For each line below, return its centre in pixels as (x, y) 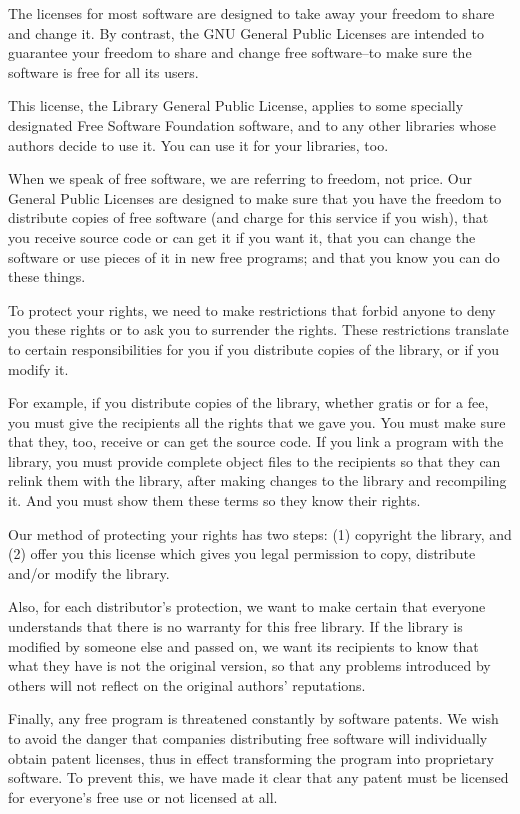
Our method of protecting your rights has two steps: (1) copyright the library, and (260, 533)
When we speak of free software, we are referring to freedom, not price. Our (240, 178)
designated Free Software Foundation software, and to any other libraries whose (252, 124)
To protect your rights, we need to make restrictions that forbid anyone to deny (252, 309)
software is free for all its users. (103, 71)
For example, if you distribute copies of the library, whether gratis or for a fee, (248, 402)
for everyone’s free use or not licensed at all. (143, 796)
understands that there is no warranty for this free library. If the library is (235, 626)
